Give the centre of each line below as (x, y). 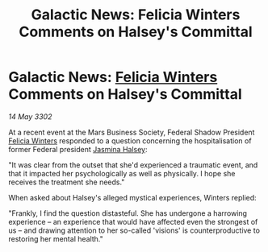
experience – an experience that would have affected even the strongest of (133, 221)
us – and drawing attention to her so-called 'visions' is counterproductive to (134, 230)
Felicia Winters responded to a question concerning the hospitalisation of (130, 140)
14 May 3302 (30, 116)
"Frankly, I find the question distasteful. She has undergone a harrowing (128, 213)
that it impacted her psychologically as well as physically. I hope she (122, 173)
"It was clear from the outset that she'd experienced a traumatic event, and (133, 165)
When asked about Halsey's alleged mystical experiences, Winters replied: (132, 197)
